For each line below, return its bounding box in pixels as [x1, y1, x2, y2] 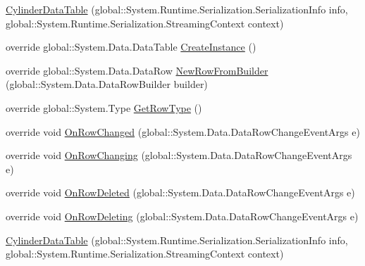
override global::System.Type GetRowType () [6, 100, 202, 115]
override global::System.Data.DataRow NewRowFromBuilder [6, 63, 268, 77]
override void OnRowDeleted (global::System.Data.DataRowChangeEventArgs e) [6, 185, 355, 200]
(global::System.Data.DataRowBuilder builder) [6, 77, 208, 91]
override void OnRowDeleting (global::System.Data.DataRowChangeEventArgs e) [6, 208, 359, 223]
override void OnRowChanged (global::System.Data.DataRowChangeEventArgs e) [6, 124, 360, 139]
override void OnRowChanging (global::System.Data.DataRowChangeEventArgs [6, 148, 352, 163]
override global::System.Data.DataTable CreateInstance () [6, 39, 256, 54]
